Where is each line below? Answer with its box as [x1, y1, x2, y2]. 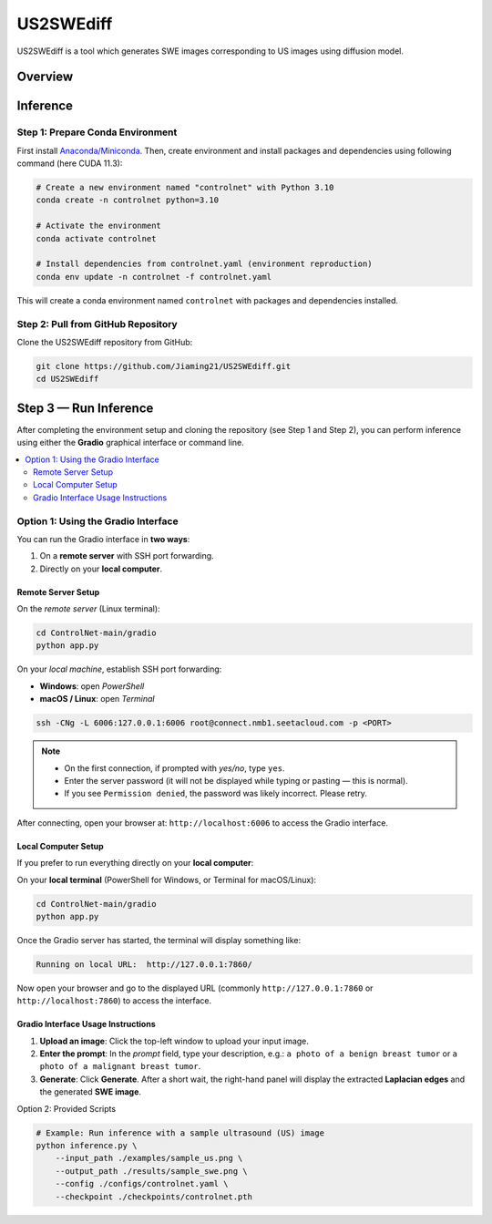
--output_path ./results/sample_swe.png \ [55, 1166, 248, 1176]
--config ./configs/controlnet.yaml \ [55, 1178, 229, 1189]
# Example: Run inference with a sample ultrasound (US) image [36, 1127, 325, 1138]
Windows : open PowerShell [39, 680, 145, 692]
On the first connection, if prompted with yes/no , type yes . [64, 762, 285, 774]
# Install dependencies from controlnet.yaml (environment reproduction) [36, 259, 373, 269]
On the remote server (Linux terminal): [16, 603, 160, 614]
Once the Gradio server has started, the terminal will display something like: [16, 934, 302, 945]
